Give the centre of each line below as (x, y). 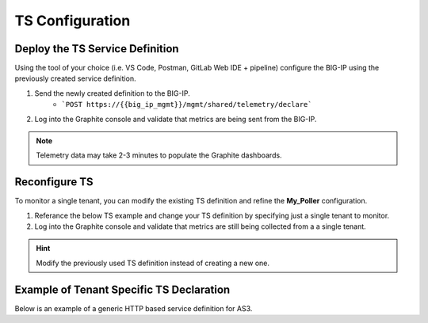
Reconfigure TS (54, 182)
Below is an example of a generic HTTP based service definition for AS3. (134, 308)
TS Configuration (73, 21)
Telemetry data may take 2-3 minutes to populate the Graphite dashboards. (159, 155)
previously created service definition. (75, 78)
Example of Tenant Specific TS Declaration (122, 289)
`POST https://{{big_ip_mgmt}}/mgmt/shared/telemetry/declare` (187, 104)
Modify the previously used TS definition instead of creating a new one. (153, 263)
